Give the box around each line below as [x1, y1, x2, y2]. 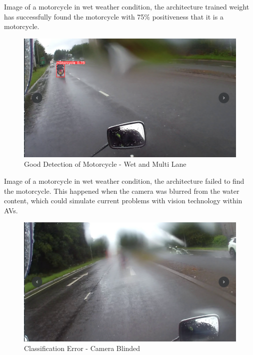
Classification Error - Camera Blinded [24, 343, 140, 353]
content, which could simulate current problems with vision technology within [4, 195, 242, 206]
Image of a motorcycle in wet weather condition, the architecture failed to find [4, 176, 244, 186]
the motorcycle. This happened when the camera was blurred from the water [4, 185, 239, 196]
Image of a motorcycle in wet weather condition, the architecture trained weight [4, 2, 249, 12]
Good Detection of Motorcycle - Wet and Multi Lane [24, 159, 186, 169]
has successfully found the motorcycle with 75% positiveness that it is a [4, 11, 223, 22]
